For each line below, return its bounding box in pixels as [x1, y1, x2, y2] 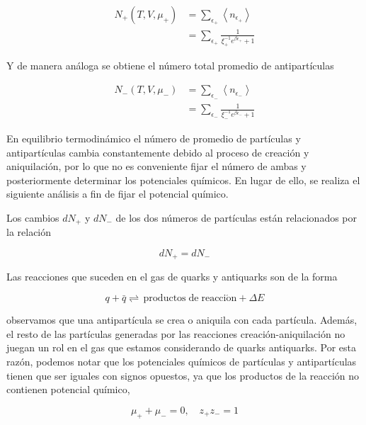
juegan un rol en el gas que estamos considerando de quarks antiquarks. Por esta [6, 340, 357, 355]
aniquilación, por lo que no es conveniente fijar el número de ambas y [6, 159, 307, 174]
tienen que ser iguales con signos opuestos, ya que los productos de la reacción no [6, 368, 360, 382]
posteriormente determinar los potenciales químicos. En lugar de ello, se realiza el [6, 172, 360, 187]
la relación [6, 225, 52, 239]
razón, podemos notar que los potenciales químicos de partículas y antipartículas [6, 354, 357, 369]
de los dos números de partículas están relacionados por [115, 210, 358, 225]
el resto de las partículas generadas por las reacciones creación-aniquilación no [6, 326, 345, 341]
